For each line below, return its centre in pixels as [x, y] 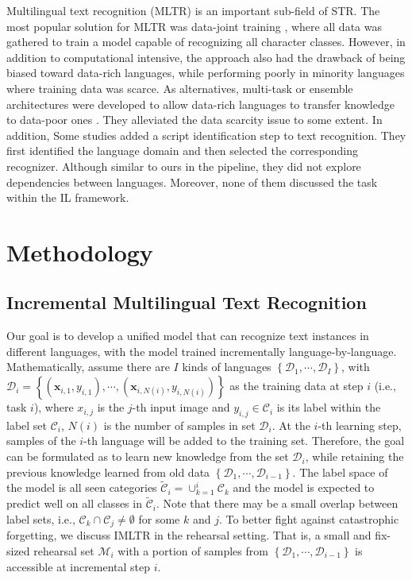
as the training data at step [296, 386]
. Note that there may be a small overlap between [277, 503]
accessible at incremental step [79, 566]
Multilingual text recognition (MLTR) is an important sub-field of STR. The [193, 10]
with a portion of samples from [193, 550]
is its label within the [329, 407]
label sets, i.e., [41, 518]
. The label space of [340, 472]
